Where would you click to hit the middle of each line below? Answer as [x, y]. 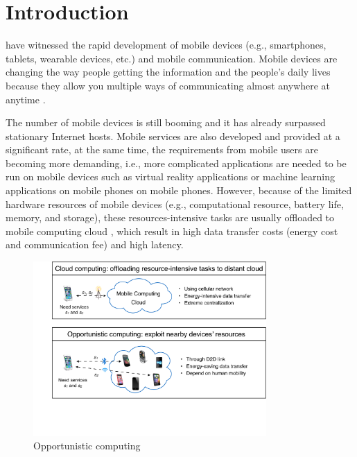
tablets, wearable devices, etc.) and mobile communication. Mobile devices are [172, 58]
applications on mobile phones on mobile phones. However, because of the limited [179, 190]
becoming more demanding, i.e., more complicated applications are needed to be [176, 163]
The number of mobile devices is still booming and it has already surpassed [166, 122]
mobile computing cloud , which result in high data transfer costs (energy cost [172, 231]
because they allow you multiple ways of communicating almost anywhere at [168, 85]
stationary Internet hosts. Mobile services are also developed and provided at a [173, 136]
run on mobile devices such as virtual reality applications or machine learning [170, 176]
